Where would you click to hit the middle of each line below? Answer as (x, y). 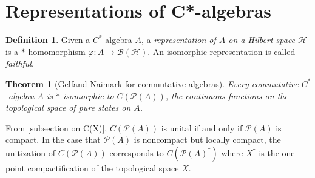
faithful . (20, 63)
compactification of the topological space (103, 167)
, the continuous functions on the (227, 95)
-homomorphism (55, 51)
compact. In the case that (53, 140)
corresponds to (137, 152)
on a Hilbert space (262, 40)
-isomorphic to (87, 95)
